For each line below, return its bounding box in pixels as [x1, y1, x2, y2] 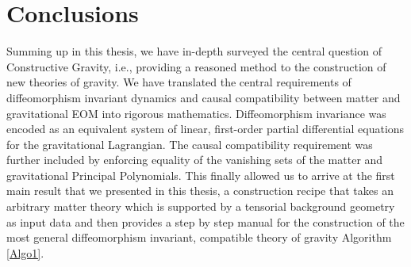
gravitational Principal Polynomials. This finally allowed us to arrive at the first [6, 166, 395, 183]
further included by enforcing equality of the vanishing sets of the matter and [6, 151, 383, 168]
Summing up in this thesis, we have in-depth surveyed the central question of [6, 43, 382, 59]
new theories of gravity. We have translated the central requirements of [6, 74, 351, 90]
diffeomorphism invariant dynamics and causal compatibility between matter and [6, 89, 401, 105]
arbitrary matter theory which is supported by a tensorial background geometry [6, 198, 395, 215]
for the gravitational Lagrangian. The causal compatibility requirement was [6, 135, 373, 152]
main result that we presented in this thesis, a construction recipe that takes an [6, 182, 394, 199]
